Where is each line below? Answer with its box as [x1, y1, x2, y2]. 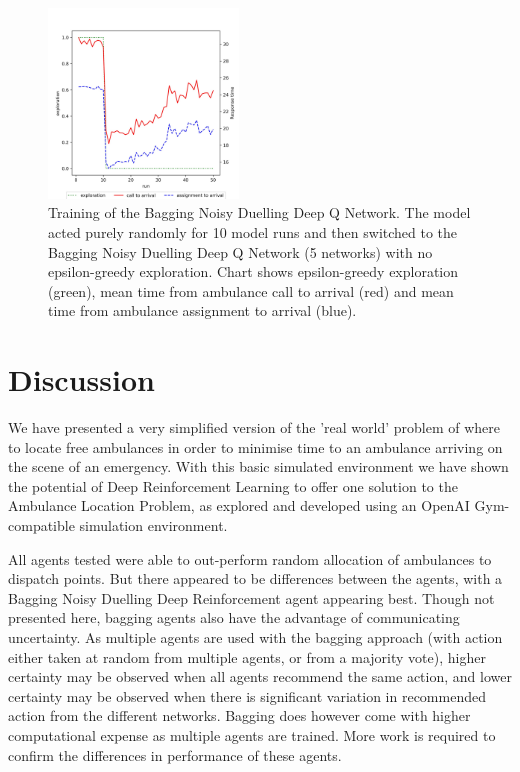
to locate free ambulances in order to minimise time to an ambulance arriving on [8, 436, 503, 457]
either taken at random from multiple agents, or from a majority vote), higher [8, 646, 486, 667]
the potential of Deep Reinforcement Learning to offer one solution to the [8, 475, 458, 496]
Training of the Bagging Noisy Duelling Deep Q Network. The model [48, 202, 471, 223]
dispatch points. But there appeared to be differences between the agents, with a [8, 568, 503, 589]
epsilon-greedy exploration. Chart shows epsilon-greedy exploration [48, 261, 459, 282]
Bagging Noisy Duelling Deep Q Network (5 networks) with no [48, 241, 433, 262]
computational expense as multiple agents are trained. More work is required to [8, 724, 496, 745]
